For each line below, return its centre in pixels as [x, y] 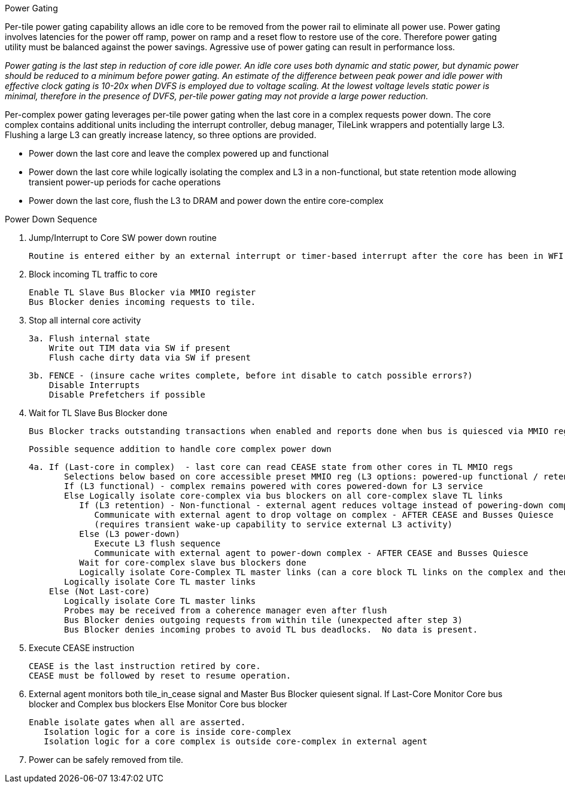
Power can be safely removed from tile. [106, 760]
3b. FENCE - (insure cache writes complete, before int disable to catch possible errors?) [251, 375]
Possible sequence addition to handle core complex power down [180, 449]
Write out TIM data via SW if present [140, 348]
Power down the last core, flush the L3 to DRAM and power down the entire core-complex [206, 201]
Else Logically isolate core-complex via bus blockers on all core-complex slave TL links [284, 496]
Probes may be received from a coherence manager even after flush [226, 610]
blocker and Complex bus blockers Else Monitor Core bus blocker [158, 704]
